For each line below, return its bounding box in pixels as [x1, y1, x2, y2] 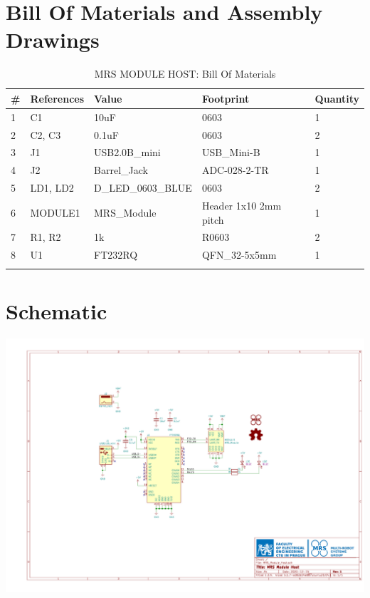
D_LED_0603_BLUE [94, 180, 192, 195]
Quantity [314, 91, 359, 105]
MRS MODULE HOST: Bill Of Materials [94, 66, 276, 81]
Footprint [201, 91, 250, 105]
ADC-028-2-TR [201, 163, 269, 177]
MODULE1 [30, 205, 80, 220]
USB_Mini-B [201, 145, 260, 160]
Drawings [6, 25, 100, 54]
